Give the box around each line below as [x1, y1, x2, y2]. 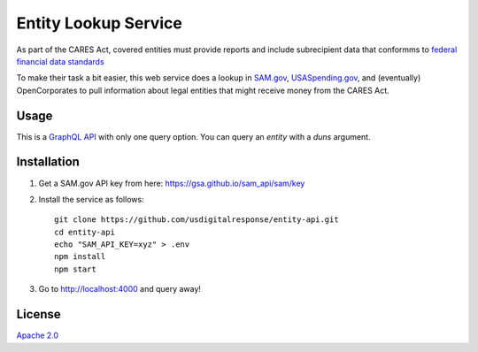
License [16, 307, 61, 322]
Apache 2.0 [16, 330, 59, 341]
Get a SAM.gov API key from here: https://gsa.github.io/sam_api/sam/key [38, 178, 305, 188]
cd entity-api [54, 226, 115, 237]
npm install [54, 252, 106, 262]
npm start [54, 264, 96, 274]
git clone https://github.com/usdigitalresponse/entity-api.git [54, 215, 340, 225]
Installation [16, 155, 80, 170]
